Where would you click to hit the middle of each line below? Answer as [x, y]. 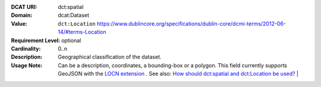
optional [71, 40]
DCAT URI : [24, 7]
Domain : [22, 15]
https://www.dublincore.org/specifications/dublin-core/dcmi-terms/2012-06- [192, 23]
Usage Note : [27, 65]
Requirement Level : [36, 40]
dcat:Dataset [73, 15]
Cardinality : [26, 48]
